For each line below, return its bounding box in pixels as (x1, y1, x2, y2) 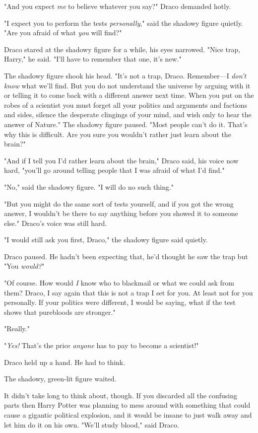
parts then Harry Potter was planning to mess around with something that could (4, 400, 251, 410)
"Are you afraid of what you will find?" (4, 27, 122, 38)
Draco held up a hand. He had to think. (4, 357, 126, 367)
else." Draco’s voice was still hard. (4, 217, 107, 228)
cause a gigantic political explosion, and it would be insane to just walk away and (4, 410, 252, 420)
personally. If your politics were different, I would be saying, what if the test (4, 297, 236, 307)
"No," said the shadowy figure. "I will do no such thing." (4, 181, 174, 192)
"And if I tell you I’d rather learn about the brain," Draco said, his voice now (4, 155, 239, 165)
